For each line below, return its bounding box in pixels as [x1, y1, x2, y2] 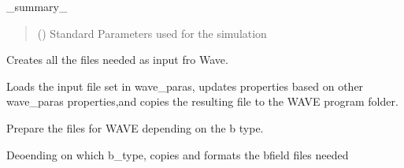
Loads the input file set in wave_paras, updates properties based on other [6, 77, 364, 94]
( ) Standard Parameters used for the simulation [37, 24, 267, 41]
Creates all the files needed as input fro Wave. [6, 51, 228, 68]
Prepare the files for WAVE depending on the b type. [6, 119, 264, 136]
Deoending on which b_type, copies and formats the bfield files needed [6, 146, 349, 162]
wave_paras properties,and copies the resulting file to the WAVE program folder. [6, 93, 398, 110]
